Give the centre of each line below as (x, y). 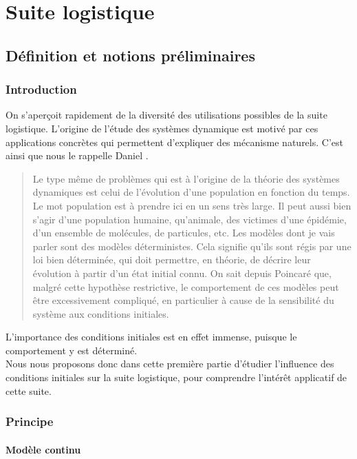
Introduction (41, 89)
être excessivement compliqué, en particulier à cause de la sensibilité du (183, 300)
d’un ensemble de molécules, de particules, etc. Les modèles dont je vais (184, 233)
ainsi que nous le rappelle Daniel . (77, 155)
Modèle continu (43, 449)
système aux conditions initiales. (101, 313)
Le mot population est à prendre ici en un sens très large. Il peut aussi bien (192, 205)
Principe (30, 421)
